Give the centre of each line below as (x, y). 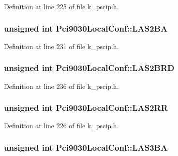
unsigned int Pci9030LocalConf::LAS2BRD (89, 68)
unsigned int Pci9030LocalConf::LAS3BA (86, 147)
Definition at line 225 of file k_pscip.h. (61, 6)
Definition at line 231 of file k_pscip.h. (61, 46)
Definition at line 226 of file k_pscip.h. (61, 126)
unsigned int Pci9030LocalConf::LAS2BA (86, 28)
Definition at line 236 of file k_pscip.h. (61, 86)
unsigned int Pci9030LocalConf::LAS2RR (86, 108)
